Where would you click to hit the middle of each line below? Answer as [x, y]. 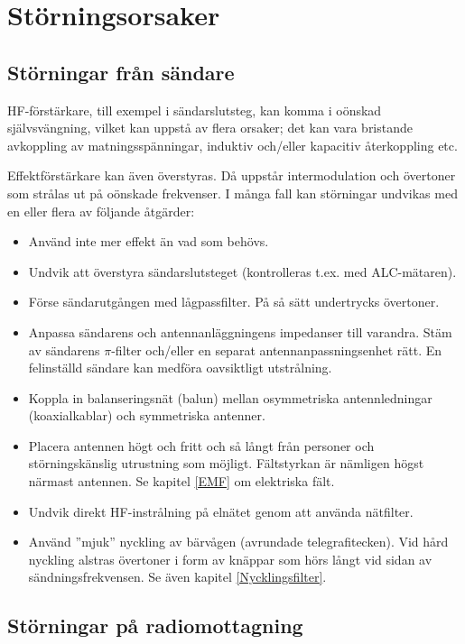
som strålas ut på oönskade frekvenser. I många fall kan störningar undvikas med [232, 193]
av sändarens [64, 350]
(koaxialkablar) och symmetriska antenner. [147, 415]
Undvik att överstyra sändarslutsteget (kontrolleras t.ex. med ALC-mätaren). [242, 271]
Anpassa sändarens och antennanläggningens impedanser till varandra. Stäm [240, 331]
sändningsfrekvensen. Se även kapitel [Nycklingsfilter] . [177, 577]
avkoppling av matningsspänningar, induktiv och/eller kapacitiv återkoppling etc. [232, 145]
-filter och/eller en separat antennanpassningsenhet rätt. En [277, 350]
